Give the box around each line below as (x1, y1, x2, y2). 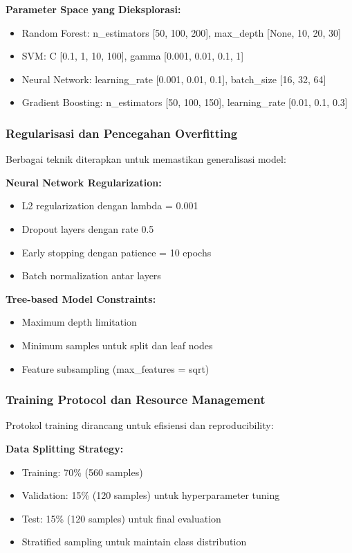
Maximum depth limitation (21, 315, 137, 329)
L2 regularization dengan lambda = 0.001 (21, 198, 198, 213)
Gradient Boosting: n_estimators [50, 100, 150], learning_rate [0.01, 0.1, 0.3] (21, 95, 348, 109)
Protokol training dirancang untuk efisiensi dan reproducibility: (6, 418, 274, 432)
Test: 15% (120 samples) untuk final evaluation (21, 511, 221, 525)
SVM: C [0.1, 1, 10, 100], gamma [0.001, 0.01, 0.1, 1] (21, 49, 244, 63)
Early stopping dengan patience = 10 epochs (21, 245, 212, 259)
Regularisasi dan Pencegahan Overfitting (6, 124, 238, 141)
